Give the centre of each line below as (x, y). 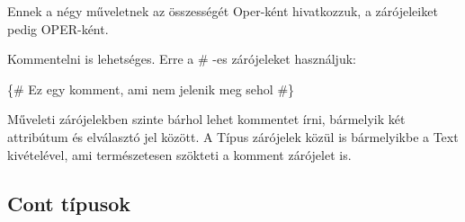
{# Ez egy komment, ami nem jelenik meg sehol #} (151, 89)
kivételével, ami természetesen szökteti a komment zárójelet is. (179, 154)
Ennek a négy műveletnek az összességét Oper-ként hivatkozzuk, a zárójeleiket (223, 11)
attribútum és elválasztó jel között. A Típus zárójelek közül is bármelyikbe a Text (233, 136)
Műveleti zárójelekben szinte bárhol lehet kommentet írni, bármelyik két (206, 119)
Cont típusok (69, 203)
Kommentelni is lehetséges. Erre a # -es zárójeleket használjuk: (182, 59)
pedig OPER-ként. (58, 28)
